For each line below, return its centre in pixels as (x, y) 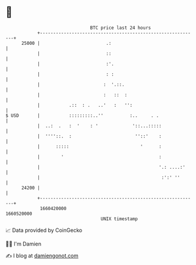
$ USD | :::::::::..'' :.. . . (82, 115)
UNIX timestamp (119, 219)
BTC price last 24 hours (120, 28)
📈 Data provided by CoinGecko (44, 230)
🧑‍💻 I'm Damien (24, 244)
